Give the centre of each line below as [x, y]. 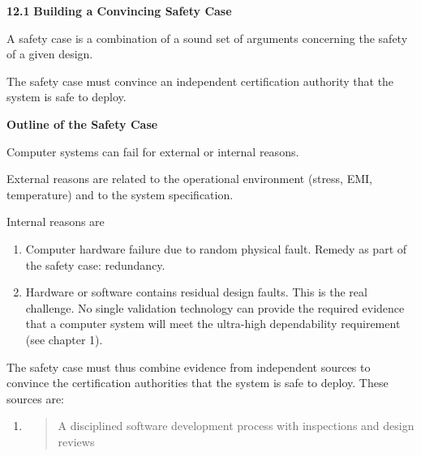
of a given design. [50, 54]
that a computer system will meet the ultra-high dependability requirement [213, 324]
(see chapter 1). [64, 339]
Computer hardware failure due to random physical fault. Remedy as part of [216, 248]
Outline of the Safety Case [82, 124]
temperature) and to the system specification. [120, 194]
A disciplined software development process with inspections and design [236, 426]
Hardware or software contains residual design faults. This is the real [196, 292]
